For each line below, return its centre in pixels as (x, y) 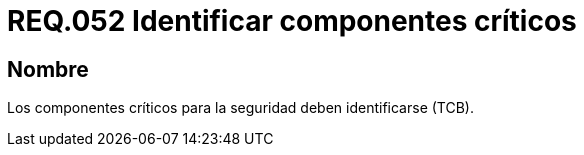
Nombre (48, 69)
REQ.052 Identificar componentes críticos (292, 21)
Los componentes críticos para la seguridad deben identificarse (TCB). (240, 108)
